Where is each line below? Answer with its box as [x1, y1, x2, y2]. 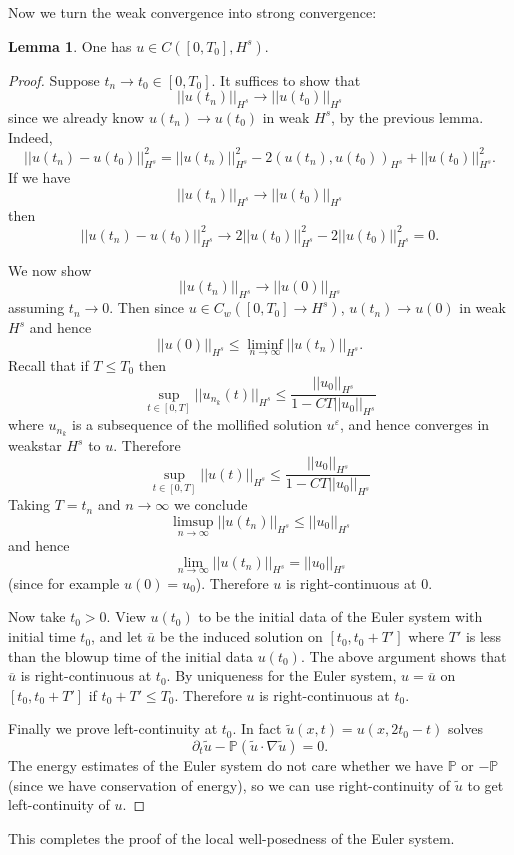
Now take [8, 606, 66, 627]
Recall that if [8, 354, 89, 375]
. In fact [232, 718, 282, 739]
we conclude [173, 494, 248, 515]
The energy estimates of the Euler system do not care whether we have [8, 755, 443, 776]
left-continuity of [8, 794, 110, 815]
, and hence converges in [340, 414, 490, 435]
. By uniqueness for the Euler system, [166, 665, 397, 686]
